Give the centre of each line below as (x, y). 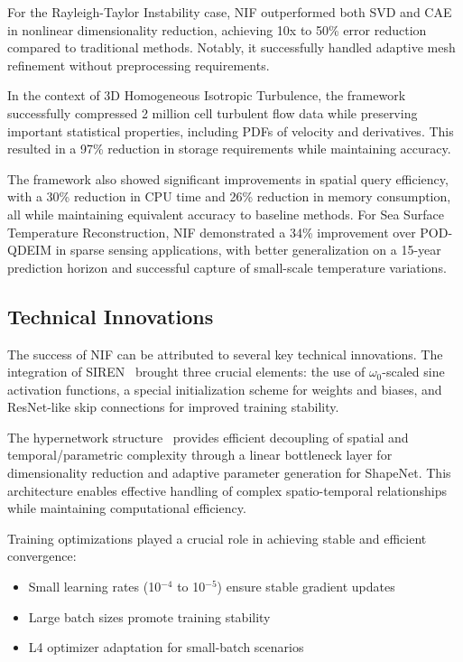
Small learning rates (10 (95, 587)
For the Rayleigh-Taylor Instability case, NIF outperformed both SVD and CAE (230, 12)
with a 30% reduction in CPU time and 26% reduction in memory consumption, (229, 196)
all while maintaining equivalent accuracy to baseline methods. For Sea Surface (226, 214)
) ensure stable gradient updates (306, 587)
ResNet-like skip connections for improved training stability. (173, 407)
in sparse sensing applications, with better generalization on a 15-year (248, 250)
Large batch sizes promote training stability (149, 616)
